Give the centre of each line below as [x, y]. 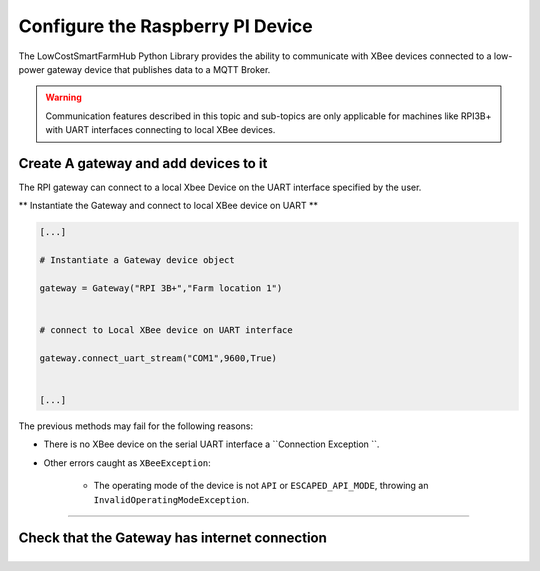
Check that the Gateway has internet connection [172, 538]
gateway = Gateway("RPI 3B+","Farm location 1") [161, 288]
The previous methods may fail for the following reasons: [136, 426]
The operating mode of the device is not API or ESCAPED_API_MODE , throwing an [261, 486]
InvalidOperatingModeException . [171, 499]
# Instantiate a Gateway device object [137, 260]
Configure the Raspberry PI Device [166, 26]
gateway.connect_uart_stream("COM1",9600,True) [158, 358]
